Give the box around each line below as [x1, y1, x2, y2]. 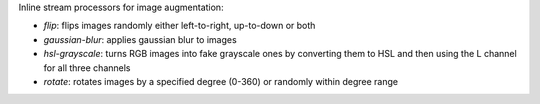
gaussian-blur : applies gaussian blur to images [43, 33, 237, 45]
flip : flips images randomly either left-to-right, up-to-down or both [43, 20, 316, 32]
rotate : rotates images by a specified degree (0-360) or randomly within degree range [43, 75, 399, 87]
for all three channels [43, 61, 131, 74]
